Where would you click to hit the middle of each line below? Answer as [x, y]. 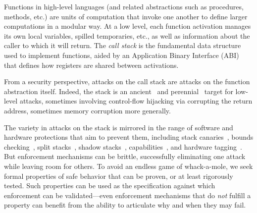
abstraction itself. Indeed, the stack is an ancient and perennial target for [119, 91]
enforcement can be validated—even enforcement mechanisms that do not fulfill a [128, 195]
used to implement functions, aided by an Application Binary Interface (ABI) [122, 55]
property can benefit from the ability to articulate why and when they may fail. [125, 205]
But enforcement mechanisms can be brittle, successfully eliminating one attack [125, 156]
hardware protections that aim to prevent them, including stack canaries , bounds [129, 137]
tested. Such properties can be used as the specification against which [110, 186]
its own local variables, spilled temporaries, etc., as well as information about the [127, 35]
